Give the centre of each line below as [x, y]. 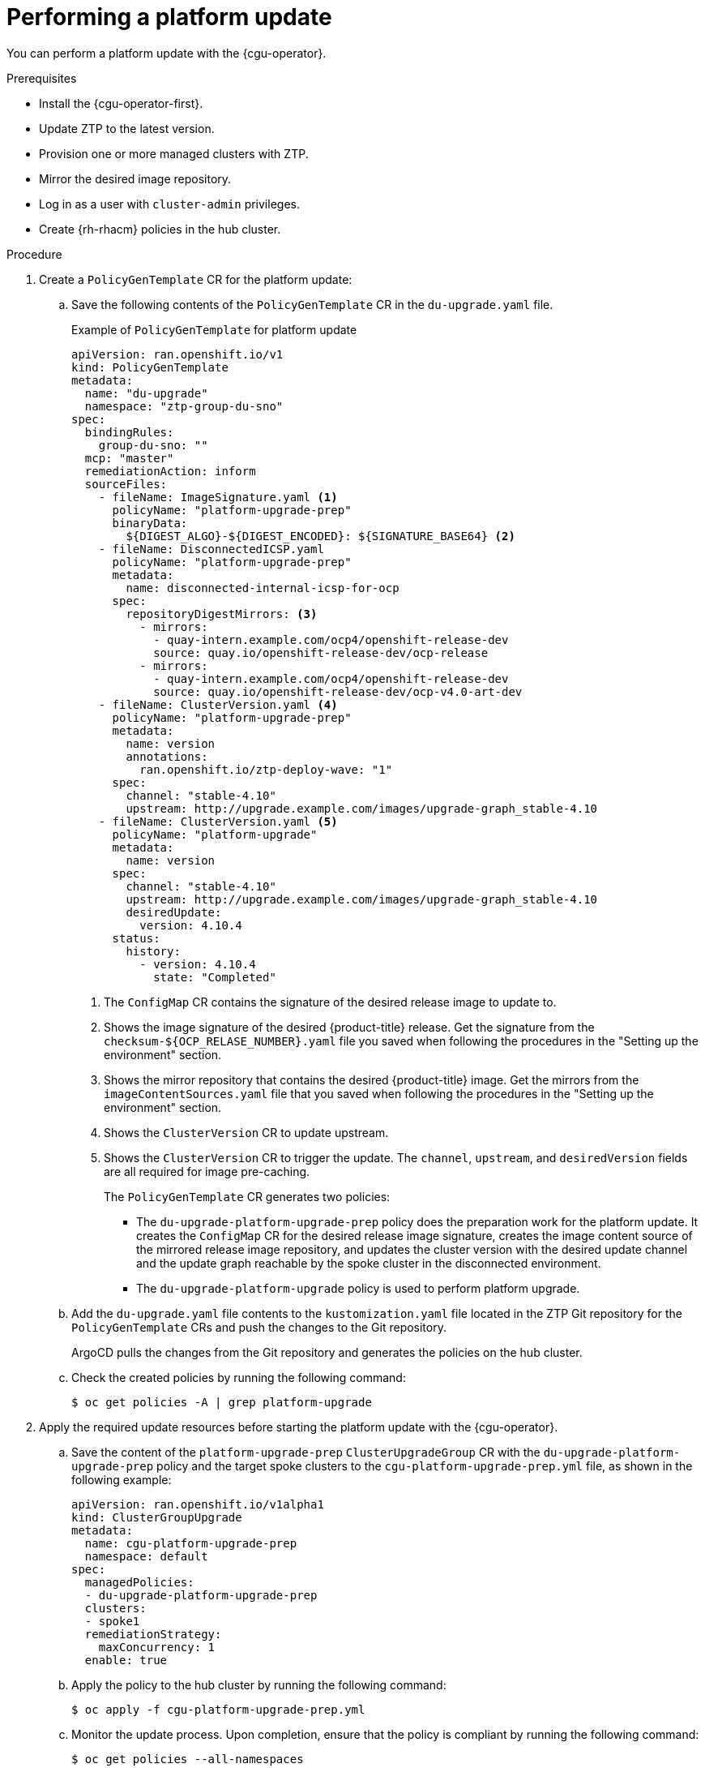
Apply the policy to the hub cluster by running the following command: [259, 1684]
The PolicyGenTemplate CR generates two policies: [247, 1196]
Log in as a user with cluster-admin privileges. [169, 204]
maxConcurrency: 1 [157, 1647]
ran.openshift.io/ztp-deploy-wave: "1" [266, 769]
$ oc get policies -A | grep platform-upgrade [222, 1402]
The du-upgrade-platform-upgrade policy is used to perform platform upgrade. [358, 1288]
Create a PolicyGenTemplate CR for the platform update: [196, 279]
